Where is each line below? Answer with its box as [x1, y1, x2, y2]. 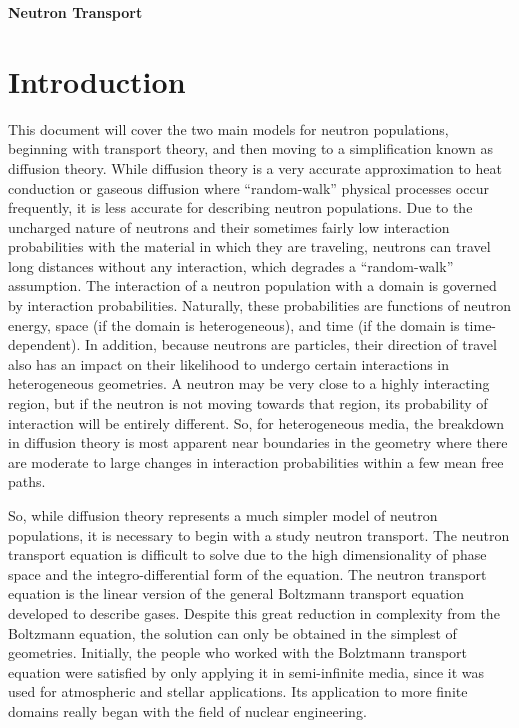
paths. [8, 471, 46, 492]
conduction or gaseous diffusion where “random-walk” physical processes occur [8, 177, 489, 198]
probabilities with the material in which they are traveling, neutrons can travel [8, 236, 491, 257]
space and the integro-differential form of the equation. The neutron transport [8, 563, 487, 584]
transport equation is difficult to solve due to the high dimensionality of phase [8, 544, 487, 565]
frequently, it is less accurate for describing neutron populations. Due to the [8, 197, 473, 218]
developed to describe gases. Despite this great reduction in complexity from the [8, 602, 500, 623]
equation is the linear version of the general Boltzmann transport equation [8, 583, 465, 604]
